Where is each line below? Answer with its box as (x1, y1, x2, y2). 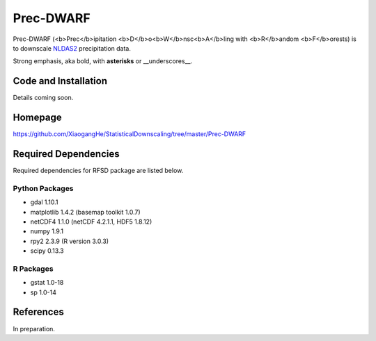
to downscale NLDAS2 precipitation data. (13, 44, 132, 52)
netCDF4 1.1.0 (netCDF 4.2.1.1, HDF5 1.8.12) (30, 217, 152, 226)
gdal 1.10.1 (30, 198, 58, 206)
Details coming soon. (13, 94, 74, 102)
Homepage (13, 112, 62, 124)
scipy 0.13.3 (30, 247, 64, 255)
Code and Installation (13, 75, 108, 87)
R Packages (13, 264, 54, 274)
